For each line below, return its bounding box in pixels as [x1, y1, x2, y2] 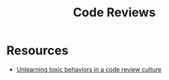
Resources [6, 43, 69, 58]
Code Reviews [73, 5, 156, 20]
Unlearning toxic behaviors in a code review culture [16, 65, 162, 73]
